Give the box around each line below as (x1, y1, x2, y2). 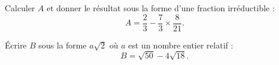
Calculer (5, 2, 35, 14)
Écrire (5, 38, 27, 51)
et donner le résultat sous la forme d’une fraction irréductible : (46, 2, 275, 14)
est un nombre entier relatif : (128, 38, 233, 51)
